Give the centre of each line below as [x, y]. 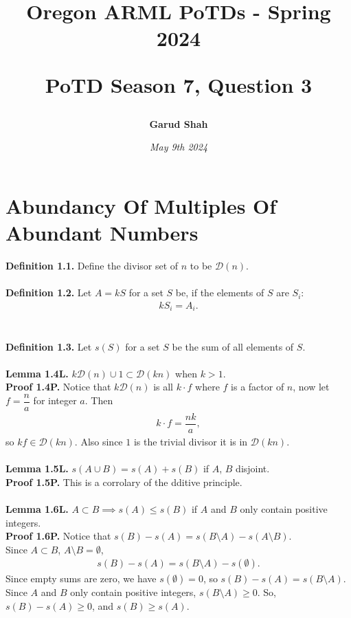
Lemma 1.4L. [37, 373]
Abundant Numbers [102, 233]
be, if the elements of [220, 293]
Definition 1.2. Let [49, 293]
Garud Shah [179, 123]
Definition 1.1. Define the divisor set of [92, 266]
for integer [55, 400]
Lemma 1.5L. [37, 468]
